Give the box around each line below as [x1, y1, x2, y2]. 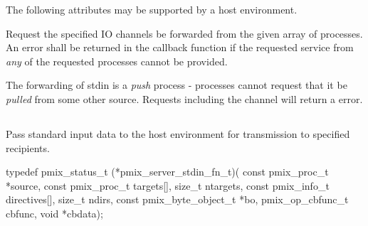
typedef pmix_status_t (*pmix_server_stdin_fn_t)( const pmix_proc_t [6, 164, 329, 179]
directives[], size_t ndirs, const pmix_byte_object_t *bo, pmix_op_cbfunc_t [6, 192, 349, 207]
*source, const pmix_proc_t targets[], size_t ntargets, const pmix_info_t [6, 178, 330, 193]
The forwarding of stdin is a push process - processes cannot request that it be [6, 77, 347, 92]
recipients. [6, 140, 50, 155]
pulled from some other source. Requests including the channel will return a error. [6, 91, 363, 106]
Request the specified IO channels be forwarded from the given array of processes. [6, 26, 363, 41]
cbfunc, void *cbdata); [6, 205, 103, 220]
